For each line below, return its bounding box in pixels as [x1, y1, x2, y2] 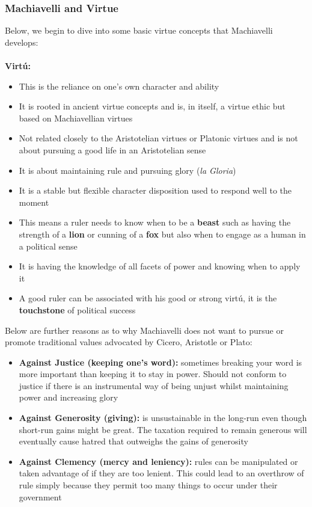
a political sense [19, 239, 78, 252]
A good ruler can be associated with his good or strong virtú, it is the [19, 292, 277, 304]
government [19, 490, 62, 503]
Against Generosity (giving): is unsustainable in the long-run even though [19, 411, 307, 424]
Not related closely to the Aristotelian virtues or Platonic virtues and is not [19, 132, 298, 144]
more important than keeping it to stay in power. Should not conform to [19, 367, 287, 380]
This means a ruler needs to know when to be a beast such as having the [19, 216, 291, 229]
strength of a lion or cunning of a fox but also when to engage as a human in [19, 227, 306, 240]
